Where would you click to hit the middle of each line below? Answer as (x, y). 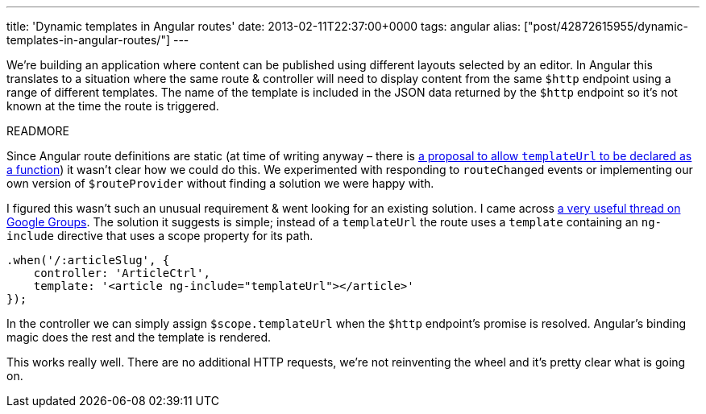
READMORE (38, 131)
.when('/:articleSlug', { (88, 260)
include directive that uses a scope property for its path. (160, 236)
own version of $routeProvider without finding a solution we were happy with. (220, 183)
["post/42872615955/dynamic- (606, 26)
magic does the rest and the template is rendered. (139, 337)
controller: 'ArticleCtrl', (122, 273)
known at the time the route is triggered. (113, 106)
